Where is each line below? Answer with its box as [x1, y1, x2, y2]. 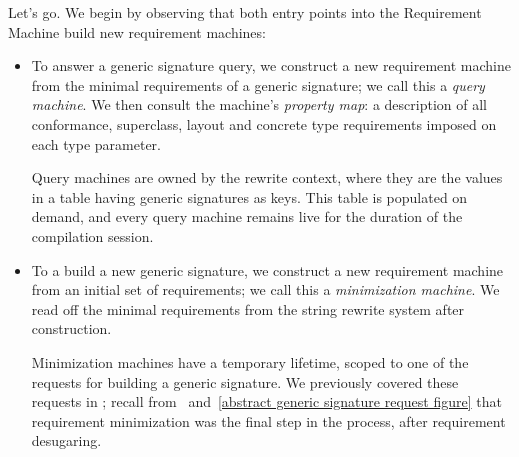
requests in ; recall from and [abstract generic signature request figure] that [31, 391, 502, 412]
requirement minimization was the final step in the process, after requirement [31, 410, 506, 431]
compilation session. [31, 225, 154, 246]
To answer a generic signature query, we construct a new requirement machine [31, 55, 511, 76]
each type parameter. [31, 133, 161, 154]
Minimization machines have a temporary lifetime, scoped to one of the [31, 351, 469, 372]
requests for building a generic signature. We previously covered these [31, 371, 459, 392]
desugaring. [31, 430, 102, 451]
